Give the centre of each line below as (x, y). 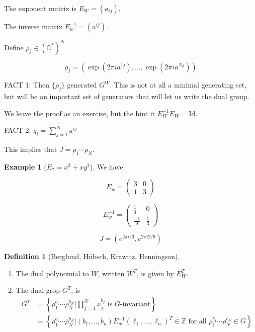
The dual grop (38, 290)
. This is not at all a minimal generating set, (178, 85)
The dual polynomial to (52, 273)
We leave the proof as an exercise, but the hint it (80, 113)
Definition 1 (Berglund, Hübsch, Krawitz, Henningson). (92, 256)
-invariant (135, 305)
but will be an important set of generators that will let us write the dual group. (127, 96)
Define (14, 47)
